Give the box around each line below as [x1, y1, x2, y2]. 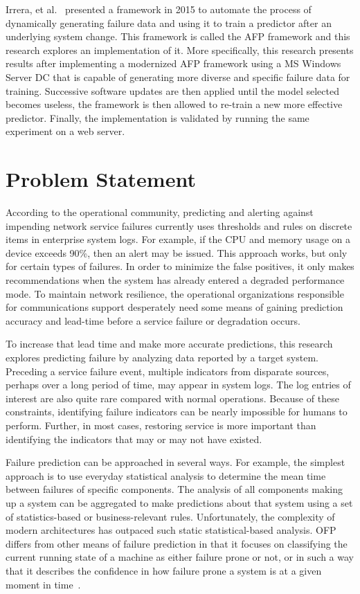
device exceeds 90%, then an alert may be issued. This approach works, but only [6, 245, 348, 260]
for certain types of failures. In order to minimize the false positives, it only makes [6, 259, 354, 273]
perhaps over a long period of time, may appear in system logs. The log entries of [6, 377, 351, 392]
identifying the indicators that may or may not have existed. [6, 431, 262, 446]
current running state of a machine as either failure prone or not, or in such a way [6, 550, 354, 564]
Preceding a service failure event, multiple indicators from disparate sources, [6, 363, 330, 378]
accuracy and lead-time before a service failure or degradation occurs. [6, 313, 300, 327]
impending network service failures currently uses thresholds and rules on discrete [6, 218, 352, 233]
